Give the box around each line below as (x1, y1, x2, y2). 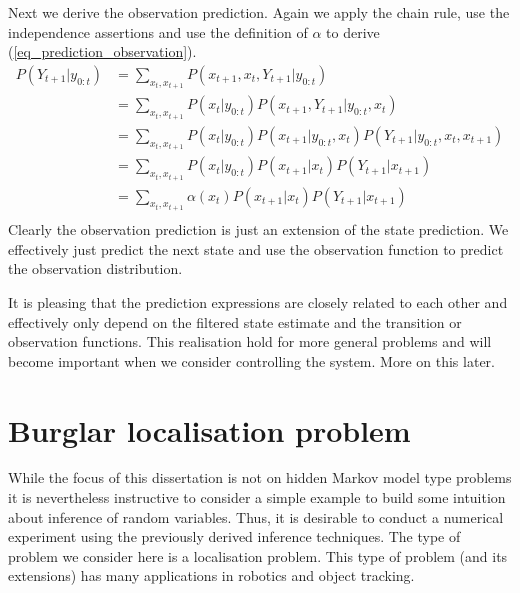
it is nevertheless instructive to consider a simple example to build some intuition (8, 487, 506, 508)
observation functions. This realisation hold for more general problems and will (8, 331, 492, 352)
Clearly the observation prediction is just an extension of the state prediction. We (8, 219, 509, 240)
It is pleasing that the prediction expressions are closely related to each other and (8, 291, 508, 312)
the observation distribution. (8, 258, 183, 279)
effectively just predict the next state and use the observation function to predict (8, 238, 504, 259)
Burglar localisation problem (8, 409, 411, 450)
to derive (326, 21, 380, 42)
